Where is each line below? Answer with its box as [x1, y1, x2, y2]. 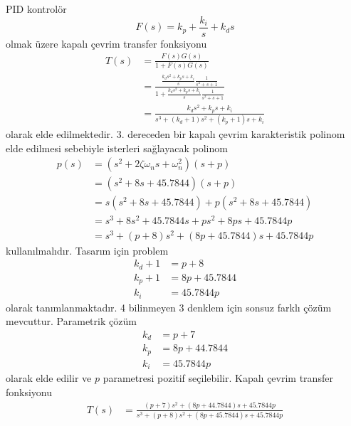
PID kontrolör [6, 1, 67, 16]
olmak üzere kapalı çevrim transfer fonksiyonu [6, 36, 207, 50]
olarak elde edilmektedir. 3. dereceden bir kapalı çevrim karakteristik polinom [6, 127, 345, 142]
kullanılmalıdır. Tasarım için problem [6, 243, 169, 257]
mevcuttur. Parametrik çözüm [6, 314, 137, 329]
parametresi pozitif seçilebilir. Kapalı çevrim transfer [103, 371, 333, 385]
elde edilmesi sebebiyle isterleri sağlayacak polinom [6, 140, 228, 155]
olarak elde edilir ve [6, 371, 92, 385]
